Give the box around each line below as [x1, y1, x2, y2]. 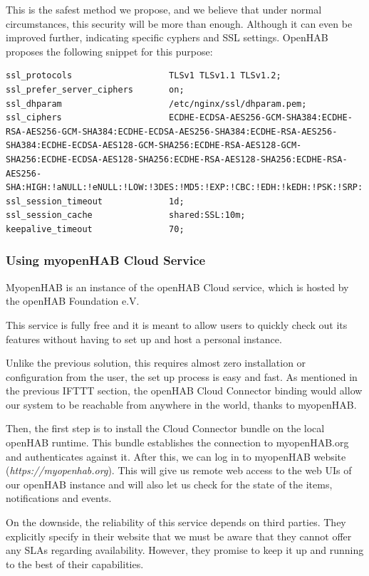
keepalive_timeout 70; [6, 224, 184, 234]
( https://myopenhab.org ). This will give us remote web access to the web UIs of [6, 463, 352, 478]
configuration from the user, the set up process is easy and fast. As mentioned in [6, 369, 358, 384]
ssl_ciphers [6, 112, 62, 123]
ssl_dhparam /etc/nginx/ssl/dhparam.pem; [6, 98, 307, 109]
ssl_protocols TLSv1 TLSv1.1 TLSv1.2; [6, 70, 281, 81]
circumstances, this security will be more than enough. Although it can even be [6, 16, 353, 31]
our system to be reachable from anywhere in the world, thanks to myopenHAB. [6, 397, 357, 412]
